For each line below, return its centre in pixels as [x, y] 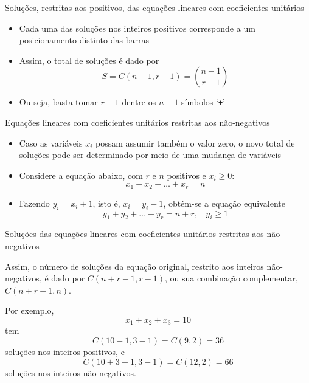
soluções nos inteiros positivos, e [65, 352]
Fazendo [34, 203]
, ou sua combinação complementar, [231, 278]
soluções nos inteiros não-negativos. [71, 372]
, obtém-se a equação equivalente [224, 203]
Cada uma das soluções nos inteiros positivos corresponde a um [137, 28]
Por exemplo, [30, 310]
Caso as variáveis [51, 143]
